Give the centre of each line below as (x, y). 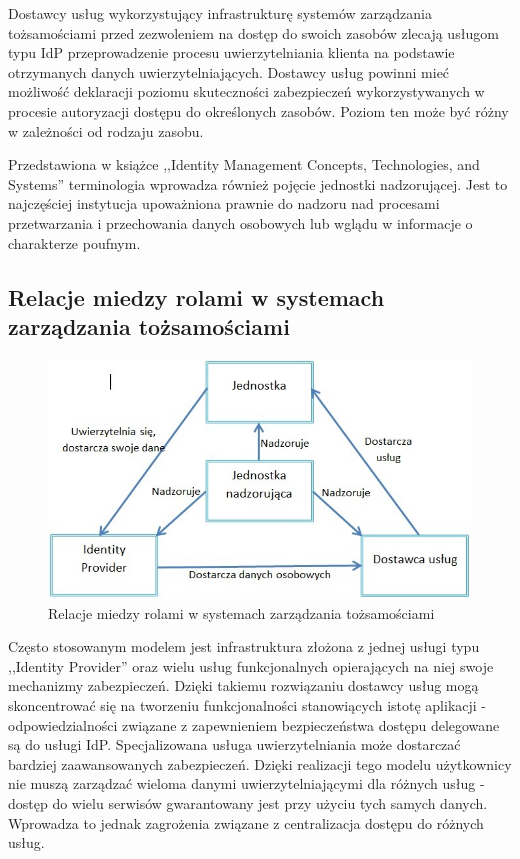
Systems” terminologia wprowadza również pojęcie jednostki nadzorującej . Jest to (258, 183)
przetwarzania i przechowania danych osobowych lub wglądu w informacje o (240, 222)
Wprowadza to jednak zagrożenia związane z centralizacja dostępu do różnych (246, 822)
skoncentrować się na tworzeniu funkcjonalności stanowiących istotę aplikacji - (247, 705)
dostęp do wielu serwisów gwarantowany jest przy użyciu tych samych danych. (248, 802)
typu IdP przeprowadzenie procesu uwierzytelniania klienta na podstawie (231, 52)
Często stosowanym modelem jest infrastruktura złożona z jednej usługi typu (244, 646)
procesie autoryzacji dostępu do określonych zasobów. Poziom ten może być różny (258, 110)
